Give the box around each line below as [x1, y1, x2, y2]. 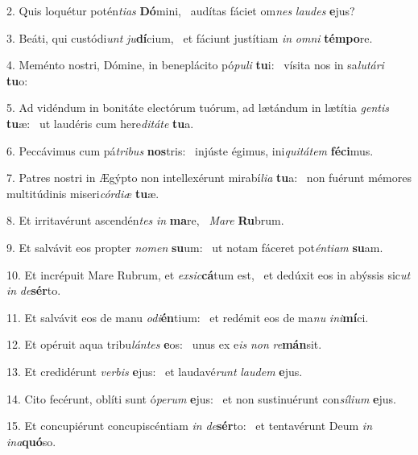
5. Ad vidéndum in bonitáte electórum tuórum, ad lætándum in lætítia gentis [6, 99, 389, 116]
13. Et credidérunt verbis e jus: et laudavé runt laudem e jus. [6, 362, 303, 379]
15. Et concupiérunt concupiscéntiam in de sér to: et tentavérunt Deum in [6, 417, 372, 434]
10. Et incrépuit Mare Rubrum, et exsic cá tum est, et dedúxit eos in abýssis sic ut [6, 266, 411, 283]
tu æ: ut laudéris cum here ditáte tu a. [6, 114, 194, 131]
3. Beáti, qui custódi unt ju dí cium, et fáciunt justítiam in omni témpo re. [6, 29, 373, 46]
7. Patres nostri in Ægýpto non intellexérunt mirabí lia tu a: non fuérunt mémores [6, 169, 412, 186]
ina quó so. [6, 432, 56, 449]
